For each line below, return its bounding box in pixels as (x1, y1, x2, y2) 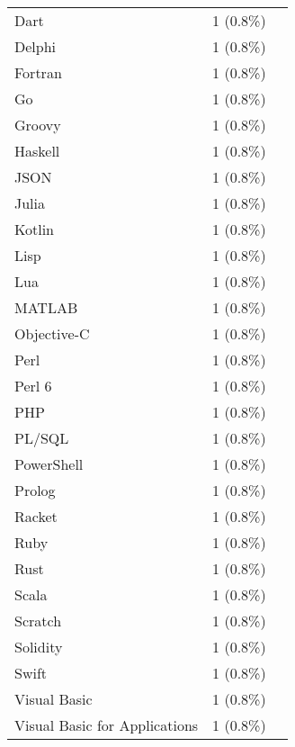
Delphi (14, 36, 57, 57)
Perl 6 (14, 375, 52, 396)
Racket (14, 506, 58, 526)
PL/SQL (14, 427, 69, 448)
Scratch (14, 610, 62, 631)
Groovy (14, 114, 61, 135)
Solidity (14, 636, 63, 657)
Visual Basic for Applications (14, 715, 199, 735)
